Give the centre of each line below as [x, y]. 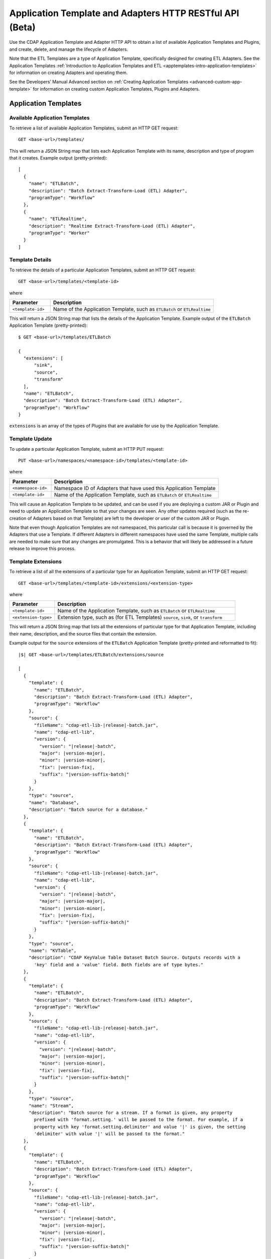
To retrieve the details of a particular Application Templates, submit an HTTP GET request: [102, 270]
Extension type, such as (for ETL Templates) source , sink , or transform [140, 617]
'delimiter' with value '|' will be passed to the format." [109, 1134]
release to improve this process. [42, 548]
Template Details [30, 260]
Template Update [31, 439]
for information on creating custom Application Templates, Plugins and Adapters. [116, 89]
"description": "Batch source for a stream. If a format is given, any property [130, 1113]
